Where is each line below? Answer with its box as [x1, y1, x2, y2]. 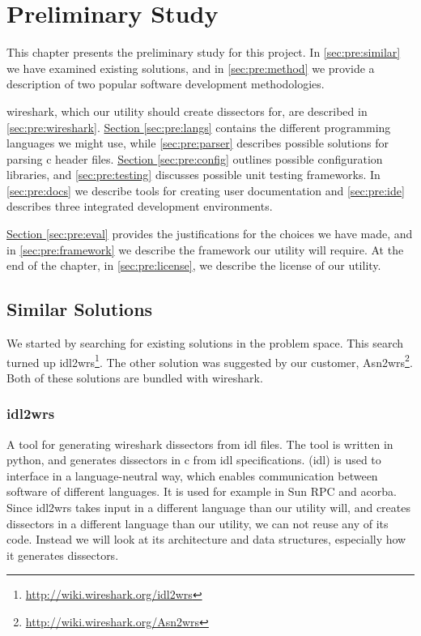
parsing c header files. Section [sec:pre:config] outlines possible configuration [6, 150, 383, 167]
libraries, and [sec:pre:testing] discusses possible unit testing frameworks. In [6, 166, 381, 183]
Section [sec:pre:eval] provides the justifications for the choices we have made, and [6, 225, 413, 242]
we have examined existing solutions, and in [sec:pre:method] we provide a [6, 59, 375, 76]
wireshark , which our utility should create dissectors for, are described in [6, 102, 368, 119]
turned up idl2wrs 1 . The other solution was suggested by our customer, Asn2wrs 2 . [6, 351, 413, 370]
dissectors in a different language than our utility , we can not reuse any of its [6, 514, 389, 531]
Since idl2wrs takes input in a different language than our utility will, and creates [6, 499, 410, 516]
